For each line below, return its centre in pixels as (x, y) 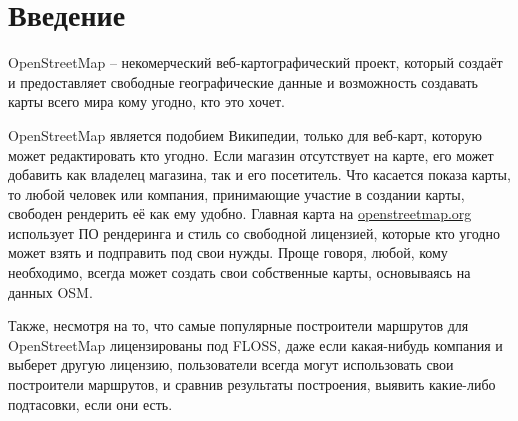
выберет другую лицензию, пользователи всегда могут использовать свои (231, 364)
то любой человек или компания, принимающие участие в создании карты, (236, 193)
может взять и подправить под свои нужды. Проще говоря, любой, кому (228, 252)
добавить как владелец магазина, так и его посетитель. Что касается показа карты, (259, 174)
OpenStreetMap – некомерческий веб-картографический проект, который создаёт (255, 62)
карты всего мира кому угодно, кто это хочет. (146, 101)
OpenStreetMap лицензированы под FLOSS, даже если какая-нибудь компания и (255, 344)
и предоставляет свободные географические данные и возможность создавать (243, 81)
